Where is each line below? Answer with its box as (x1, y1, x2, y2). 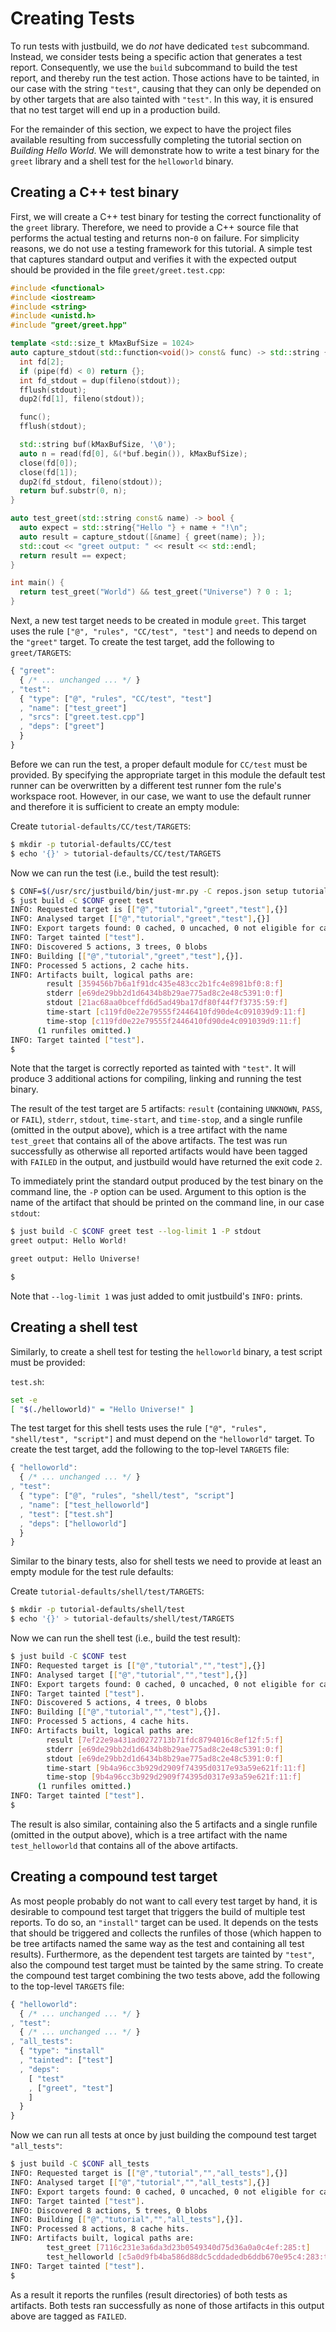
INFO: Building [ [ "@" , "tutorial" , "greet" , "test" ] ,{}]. (10, 951, 244, 961)
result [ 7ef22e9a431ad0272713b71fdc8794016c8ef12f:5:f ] (46, 1735, 284, 1745)
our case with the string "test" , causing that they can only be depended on (10, 82, 322, 94)
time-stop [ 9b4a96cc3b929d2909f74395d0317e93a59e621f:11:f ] (46, 1772, 302, 1782)
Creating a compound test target (10, 1868, 218, 1886)
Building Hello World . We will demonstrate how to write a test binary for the (10, 144, 320, 156)
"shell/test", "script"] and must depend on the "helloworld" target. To (10, 1433, 315, 1445)
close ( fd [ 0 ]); (19, 458, 78, 468)
